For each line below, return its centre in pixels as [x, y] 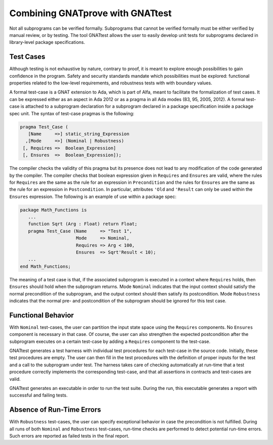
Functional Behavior [42, 315]
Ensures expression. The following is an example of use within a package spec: [93, 196]
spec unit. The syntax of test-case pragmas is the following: [72, 113]
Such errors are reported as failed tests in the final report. [70, 436]
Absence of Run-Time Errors [55, 410]
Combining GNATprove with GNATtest [90, 13]
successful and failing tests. [38, 395]
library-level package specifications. [47, 42]
